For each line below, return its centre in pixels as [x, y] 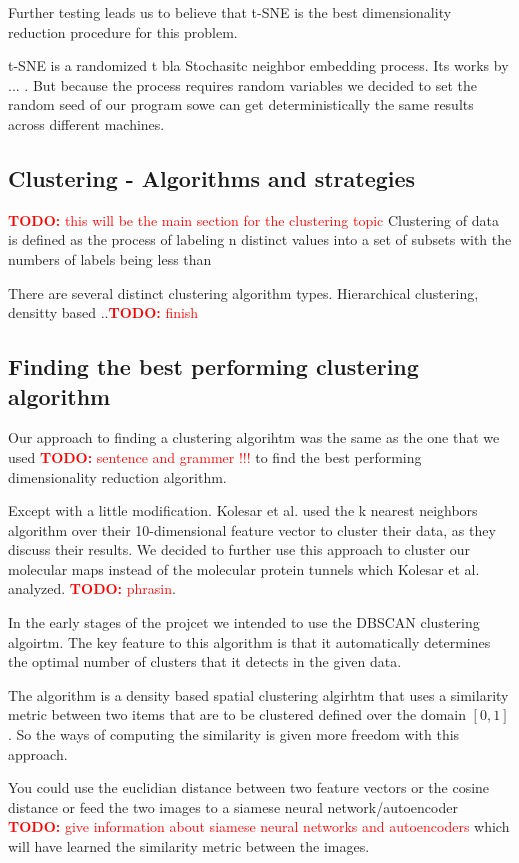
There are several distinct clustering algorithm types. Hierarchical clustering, [243, 292]
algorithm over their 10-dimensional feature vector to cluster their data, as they [252, 529]
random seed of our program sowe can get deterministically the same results [241, 104]
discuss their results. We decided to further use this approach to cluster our [239, 549]
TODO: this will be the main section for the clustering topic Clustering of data [253, 219]
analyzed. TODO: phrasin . [92, 588]
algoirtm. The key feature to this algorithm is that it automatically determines [249, 641]
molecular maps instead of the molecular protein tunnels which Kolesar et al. [244, 568]
